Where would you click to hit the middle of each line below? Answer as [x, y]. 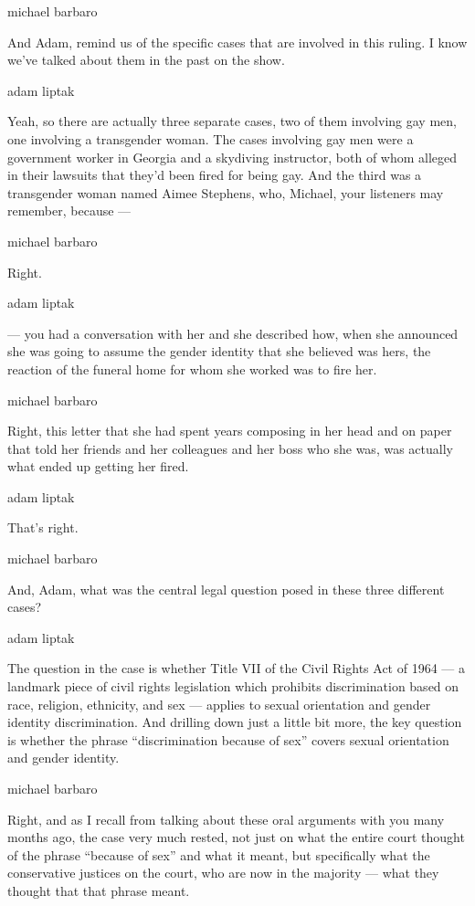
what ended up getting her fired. [98, 466]
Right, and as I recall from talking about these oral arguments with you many [226, 819]
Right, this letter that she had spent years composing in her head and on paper [230, 431]
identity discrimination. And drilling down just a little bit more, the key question [235, 722]
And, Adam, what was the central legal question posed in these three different [226, 589]
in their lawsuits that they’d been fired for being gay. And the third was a [215, 175]
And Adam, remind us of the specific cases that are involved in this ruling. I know [237, 42]
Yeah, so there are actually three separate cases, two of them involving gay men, [232, 121]
